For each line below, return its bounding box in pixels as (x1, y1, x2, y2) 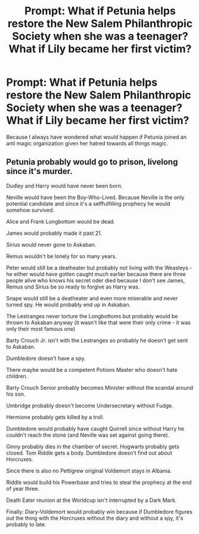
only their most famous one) (6, 325, 76, 332)
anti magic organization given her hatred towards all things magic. (6, 139, 168, 147)
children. (6, 372, 28, 380)
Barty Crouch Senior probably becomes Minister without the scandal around (6, 384, 194, 391)
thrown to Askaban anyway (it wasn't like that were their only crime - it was (6, 319, 191, 326)
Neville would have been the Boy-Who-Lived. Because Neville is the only (6, 194, 185, 201)
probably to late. (6, 520, 46, 528)
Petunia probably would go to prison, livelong (6, 157, 178, 167)
